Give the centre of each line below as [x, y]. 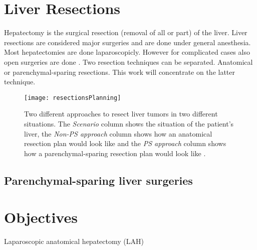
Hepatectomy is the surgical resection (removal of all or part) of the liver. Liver [126, 32]
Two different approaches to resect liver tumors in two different [121, 114]
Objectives [41, 217]
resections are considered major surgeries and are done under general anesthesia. [127, 42]
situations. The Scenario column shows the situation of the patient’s [129, 123]
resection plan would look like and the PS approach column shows [125, 143]
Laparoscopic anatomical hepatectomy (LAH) [74, 241]
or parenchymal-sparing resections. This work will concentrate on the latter [120, 72]
